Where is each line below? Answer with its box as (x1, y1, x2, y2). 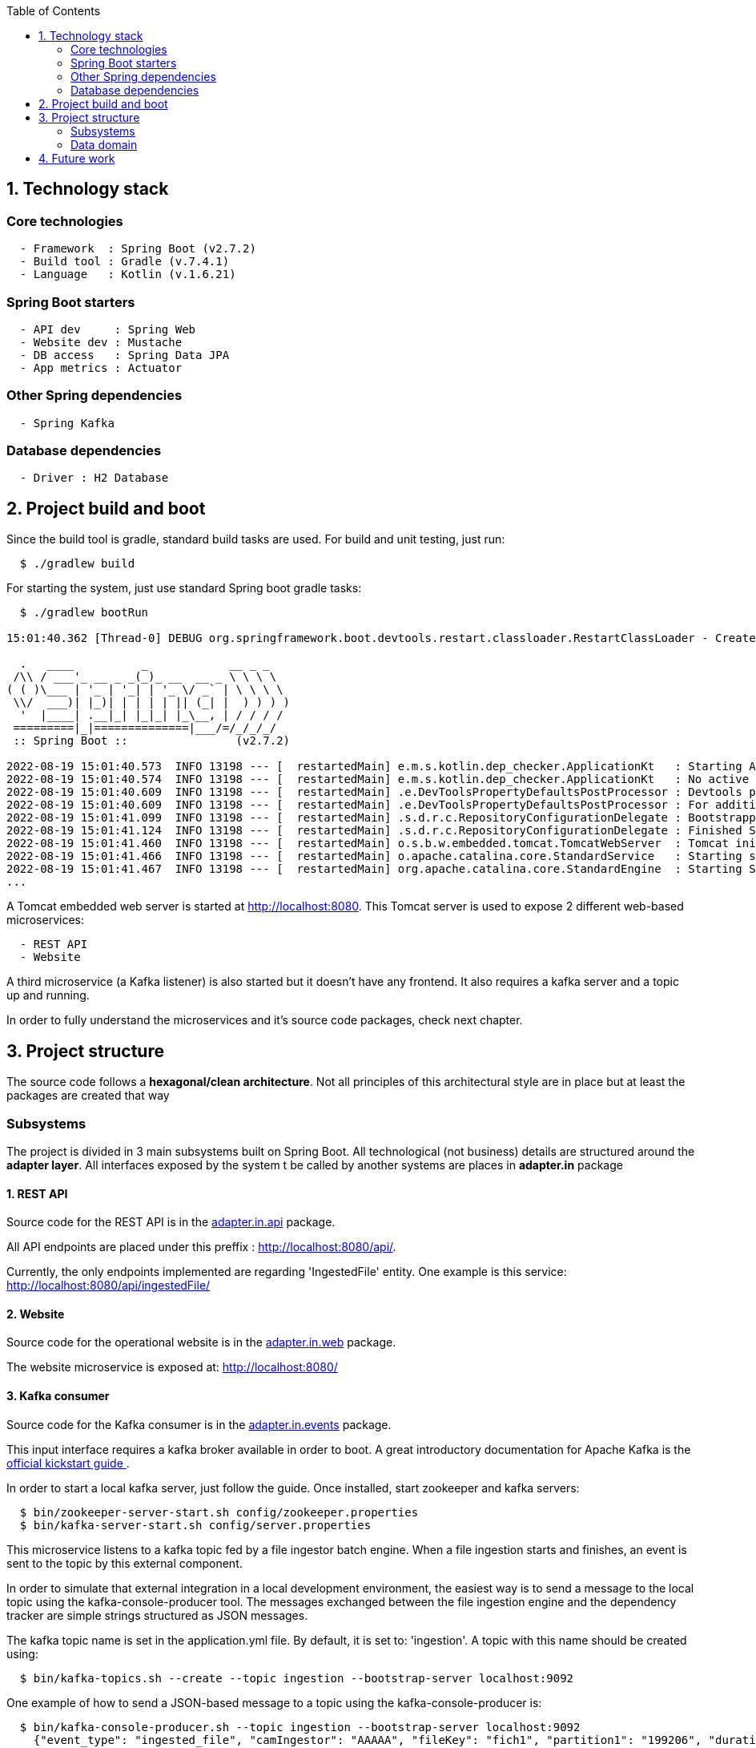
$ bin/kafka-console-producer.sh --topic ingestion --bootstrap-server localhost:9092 (19, 1720, 581, 1734)
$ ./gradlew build (19, 557, 135, 571)
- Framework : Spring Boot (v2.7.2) (19, 242, 256, 256)
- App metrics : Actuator (19, 361, 183, 374)
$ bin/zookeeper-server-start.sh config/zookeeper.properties (19, 1505, 419, 1519)
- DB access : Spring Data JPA (19, 348, 230, 361)
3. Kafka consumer (6, 1388, 110, 1403)
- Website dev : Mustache (19, 335, 183, 349)
